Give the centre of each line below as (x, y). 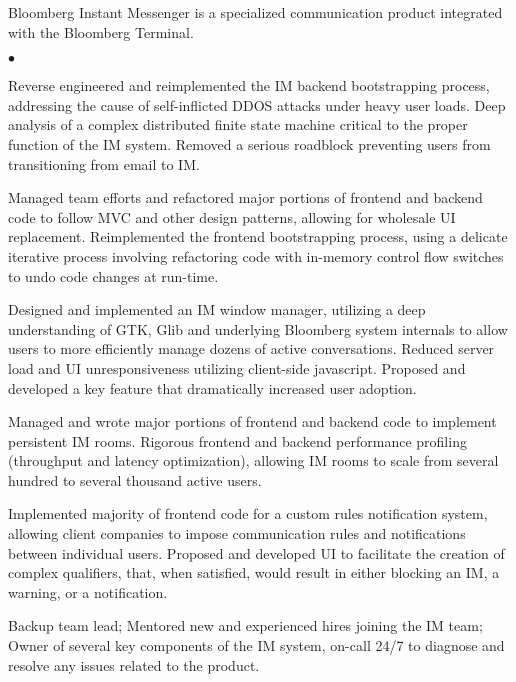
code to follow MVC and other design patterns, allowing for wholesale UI (232, 216)
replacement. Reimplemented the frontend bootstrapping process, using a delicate (258, 236)
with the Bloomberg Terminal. (101, 31)
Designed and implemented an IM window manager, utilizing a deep (217, 309)
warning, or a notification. (88, 591)
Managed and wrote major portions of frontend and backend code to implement (252, 421)
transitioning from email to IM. (104, 163)
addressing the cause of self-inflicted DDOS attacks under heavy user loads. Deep (257, 104)
